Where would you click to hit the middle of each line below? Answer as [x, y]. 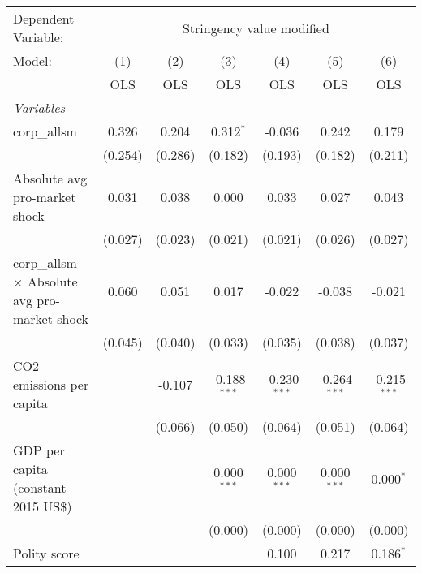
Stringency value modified [256, 28]
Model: [33, 60]
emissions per [51, 384]
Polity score [46, 553]
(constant [40, 487]
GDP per [39, 450]
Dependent [44, 18]
